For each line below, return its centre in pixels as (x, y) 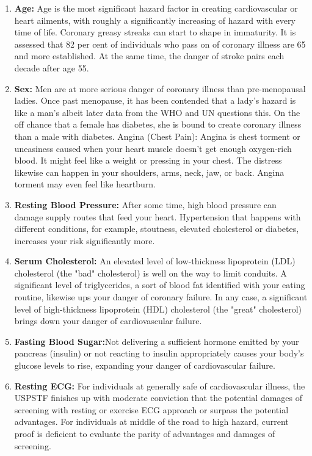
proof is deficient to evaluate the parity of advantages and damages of (145, 433)
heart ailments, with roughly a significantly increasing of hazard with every (155, 20)
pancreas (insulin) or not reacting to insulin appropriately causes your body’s (159, 353)
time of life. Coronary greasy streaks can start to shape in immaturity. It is (155, 32)
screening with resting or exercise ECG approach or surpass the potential (151, 409)
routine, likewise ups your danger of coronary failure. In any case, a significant (161, 297)
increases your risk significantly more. (85, 240)
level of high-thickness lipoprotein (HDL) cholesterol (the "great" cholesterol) (158, 309)
